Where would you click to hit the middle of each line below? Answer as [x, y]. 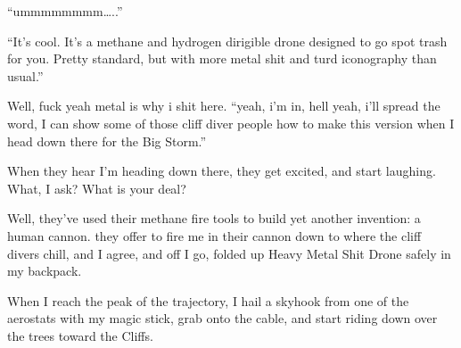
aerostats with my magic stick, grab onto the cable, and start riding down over [222, 318]
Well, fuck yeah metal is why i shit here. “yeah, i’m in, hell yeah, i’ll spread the [224, 106]
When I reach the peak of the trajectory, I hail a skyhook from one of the [208, 300]
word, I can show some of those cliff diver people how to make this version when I [231, 123]
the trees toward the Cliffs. [80, 335]
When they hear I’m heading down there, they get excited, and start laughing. [222, 171]
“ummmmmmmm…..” [65, 11]
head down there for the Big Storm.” [107, 141]
